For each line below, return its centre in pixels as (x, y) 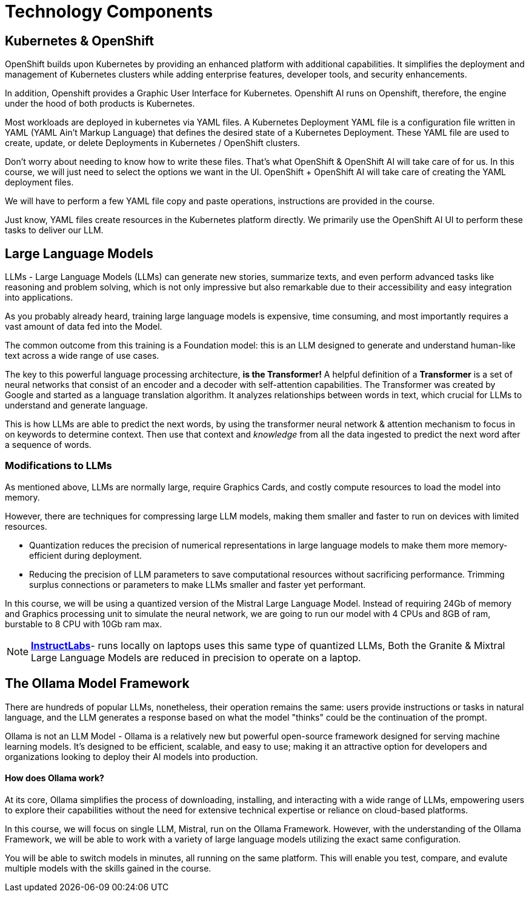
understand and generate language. (76, 405)
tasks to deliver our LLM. (54, 230)
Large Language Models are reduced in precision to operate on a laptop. (196, 657)
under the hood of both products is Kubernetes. (100, 104)
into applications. (39, 298)
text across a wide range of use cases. (82, 356)
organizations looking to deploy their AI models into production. (131, 756)
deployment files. (39, 182)
